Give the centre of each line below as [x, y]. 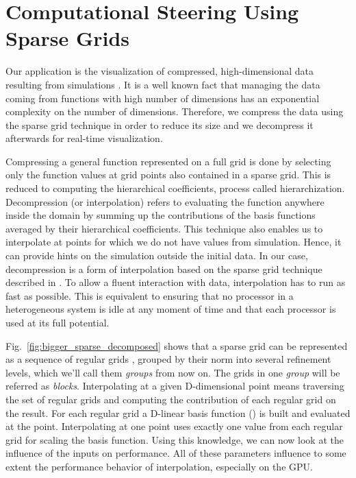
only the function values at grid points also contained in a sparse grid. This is [168, 175]
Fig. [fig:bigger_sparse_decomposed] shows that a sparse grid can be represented [177, 345]
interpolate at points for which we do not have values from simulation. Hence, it [174, 242]
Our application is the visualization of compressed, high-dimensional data [160, 71]
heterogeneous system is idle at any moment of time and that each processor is [171, 309]
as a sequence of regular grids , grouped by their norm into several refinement [168, 359]
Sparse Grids [68, 38]
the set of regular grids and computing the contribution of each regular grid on [171, 399]
